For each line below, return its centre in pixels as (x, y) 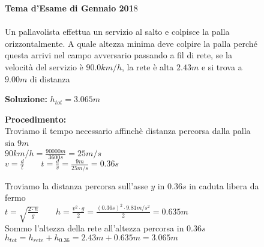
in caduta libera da (224, 185)
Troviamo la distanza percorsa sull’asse (76, 185)
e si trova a (222, 66)
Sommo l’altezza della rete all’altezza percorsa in (94, 228)
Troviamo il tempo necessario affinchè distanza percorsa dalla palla (128, 131)
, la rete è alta (148, 66)
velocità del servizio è (44, 66)
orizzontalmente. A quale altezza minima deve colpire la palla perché (131, 43)
